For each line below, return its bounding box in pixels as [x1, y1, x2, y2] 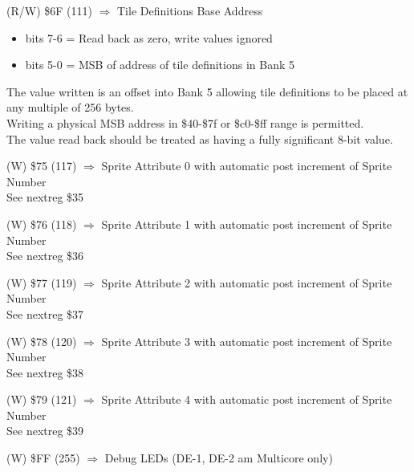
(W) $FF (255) [6, 450, 80, 466]
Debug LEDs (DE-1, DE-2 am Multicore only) [104, 450, 333, 466]
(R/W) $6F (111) [6, 2, 92, 18]
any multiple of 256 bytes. [6, 99, 134, 116]
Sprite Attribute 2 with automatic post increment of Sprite [101, 274, 392, 291]
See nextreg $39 [6, 422, 84, 439]
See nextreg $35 [6, 189, 84, 205]
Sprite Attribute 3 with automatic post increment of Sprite [101, 332, 392, 349]
